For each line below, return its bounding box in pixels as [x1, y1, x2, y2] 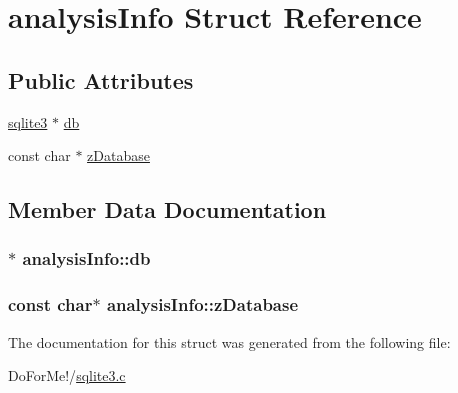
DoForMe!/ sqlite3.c [8, 365, 126, 386]
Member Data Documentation [8, 194, 327, 225]
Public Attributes [8, 64, 194, 95]
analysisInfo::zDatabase [106, 292, 299, 317]
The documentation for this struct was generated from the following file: [8, 331, 451, 352]
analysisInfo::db [22, 246, 151, 271]
